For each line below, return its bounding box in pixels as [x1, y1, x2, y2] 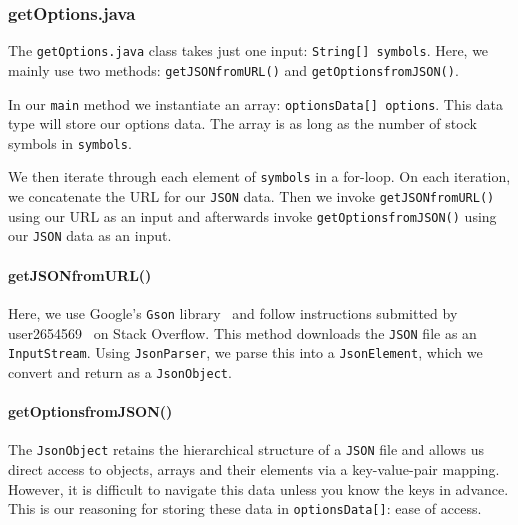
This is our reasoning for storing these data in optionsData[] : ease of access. [8, 498, 482, 519]
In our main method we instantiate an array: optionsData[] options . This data [8, 93, 504, 114]
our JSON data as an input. [8, 225, 172, 246]
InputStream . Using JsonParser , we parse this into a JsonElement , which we [8, 342, 483, 363]
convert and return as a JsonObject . [8, 361, 232, 382]
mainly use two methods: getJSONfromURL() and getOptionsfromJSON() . [8, 59, 459, 80]
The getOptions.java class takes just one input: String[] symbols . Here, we [8, 40, 489, 61]
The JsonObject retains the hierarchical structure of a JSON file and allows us [8, 439, 485, 460]
